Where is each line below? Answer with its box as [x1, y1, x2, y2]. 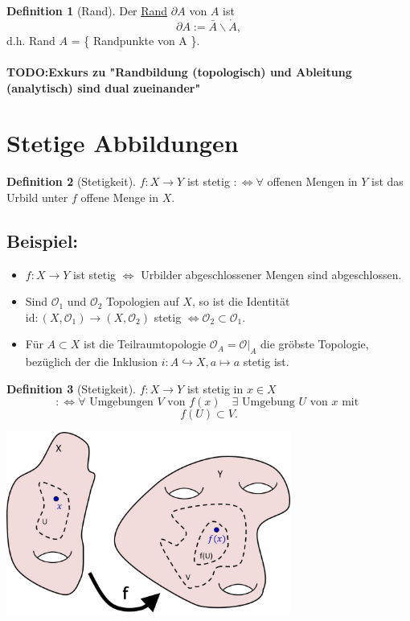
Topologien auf [106, 293, 179, 310]
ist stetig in [187, 380, 244, 397]
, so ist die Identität [191, 293, 290, 310]
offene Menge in [80, 188, 158, 205]
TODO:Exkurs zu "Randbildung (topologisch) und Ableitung [6, 64, 352, 80]
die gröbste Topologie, [260, 335, 369, 352]
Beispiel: [6, 228, 79, 253]
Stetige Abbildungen [6, 126, 239, 159]
